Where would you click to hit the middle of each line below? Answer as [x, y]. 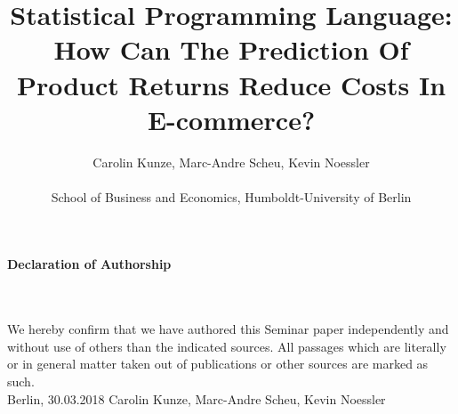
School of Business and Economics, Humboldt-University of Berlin [231, 196]
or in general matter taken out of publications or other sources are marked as [218, 364]
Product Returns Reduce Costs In [231, 84]
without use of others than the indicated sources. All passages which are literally [227, 346]
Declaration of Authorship [89, 264]
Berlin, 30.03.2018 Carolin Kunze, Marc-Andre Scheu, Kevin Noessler [197, 398]
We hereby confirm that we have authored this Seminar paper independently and [228, 329]
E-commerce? [231, 119]
